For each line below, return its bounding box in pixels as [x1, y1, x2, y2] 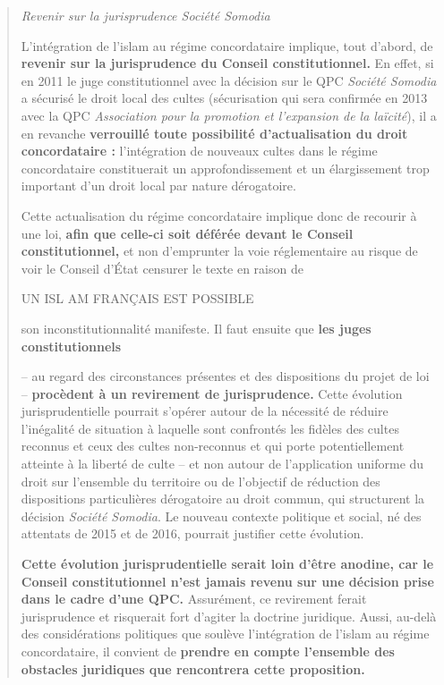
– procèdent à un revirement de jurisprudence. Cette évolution [21, 384, 403, 402]
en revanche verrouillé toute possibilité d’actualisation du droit [21, 123, 408, 142]
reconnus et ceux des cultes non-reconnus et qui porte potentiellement [21, 436, 405, 455]
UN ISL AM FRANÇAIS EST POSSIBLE [21, 289, 254, 308]
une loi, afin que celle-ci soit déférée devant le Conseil [21, 224, 354, 242]
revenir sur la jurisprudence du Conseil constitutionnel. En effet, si [21, 54, 434, 72]
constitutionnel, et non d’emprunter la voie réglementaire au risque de [21, 241, 418, 260]
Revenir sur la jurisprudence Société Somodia [21, 6, 270, 24]
